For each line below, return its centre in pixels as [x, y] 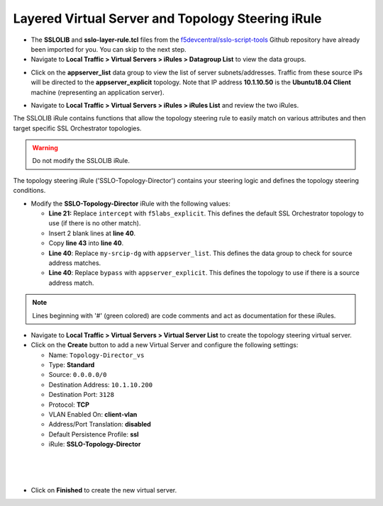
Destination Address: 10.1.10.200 [100, 384]
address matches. [75, 263]
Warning [45, 148]
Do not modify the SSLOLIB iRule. [81, 161]
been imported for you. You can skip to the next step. [109, 49]
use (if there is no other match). [95, 223]
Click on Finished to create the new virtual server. [104, 490]
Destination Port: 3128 [82, 395]
